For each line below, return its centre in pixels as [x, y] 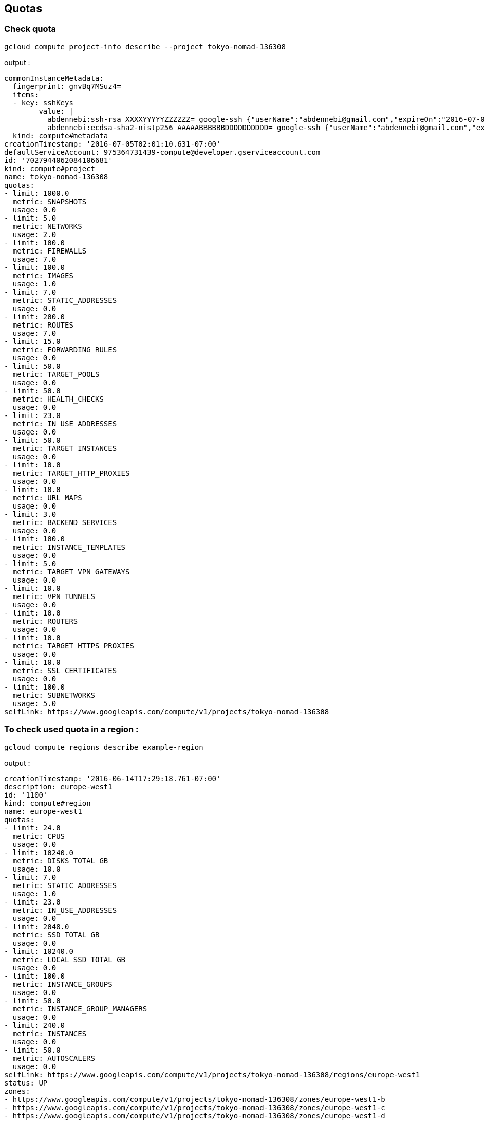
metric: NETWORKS [47, 226]
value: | [56, 111]
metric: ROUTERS [45, 621]
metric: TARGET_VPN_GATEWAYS [71, 572]
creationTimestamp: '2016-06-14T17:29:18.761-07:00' [113, 778]
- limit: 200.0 [35, 317]
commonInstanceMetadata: [54, 78]
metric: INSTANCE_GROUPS [62, 984]
